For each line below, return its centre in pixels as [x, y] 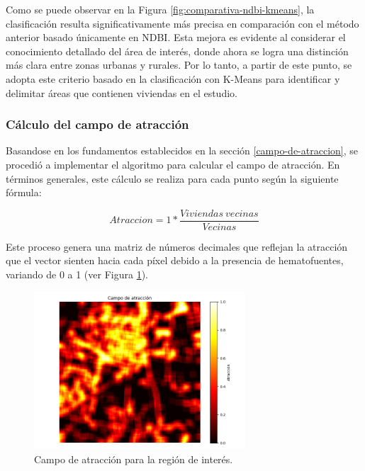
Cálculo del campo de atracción [97, 124]
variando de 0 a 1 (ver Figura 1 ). [77, 274]
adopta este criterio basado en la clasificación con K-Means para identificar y [173, 78]
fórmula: [24, 192]
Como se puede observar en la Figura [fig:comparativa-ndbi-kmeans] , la [160, 9]
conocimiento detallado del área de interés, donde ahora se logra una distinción [177, 51]
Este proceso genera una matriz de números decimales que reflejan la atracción [177, 246]
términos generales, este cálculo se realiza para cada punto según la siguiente [172, 178]
